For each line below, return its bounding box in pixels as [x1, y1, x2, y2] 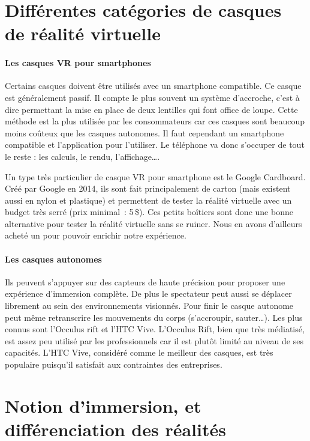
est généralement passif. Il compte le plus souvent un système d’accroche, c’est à [5, 91, 300, 103]
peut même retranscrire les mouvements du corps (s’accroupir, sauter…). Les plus [5, 311, 303, 323]
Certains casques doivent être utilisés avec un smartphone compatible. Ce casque [5, 79, 302, 92]
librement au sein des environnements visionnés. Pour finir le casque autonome [5, 299, 294, 312]
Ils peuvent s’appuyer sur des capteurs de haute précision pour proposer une [5, 275, 285, 288]
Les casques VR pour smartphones [5, 56, 151, 69]
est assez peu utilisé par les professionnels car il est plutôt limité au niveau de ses [5, 334, 303, 347]
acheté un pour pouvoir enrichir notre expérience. [5, 229, 186, 242]
